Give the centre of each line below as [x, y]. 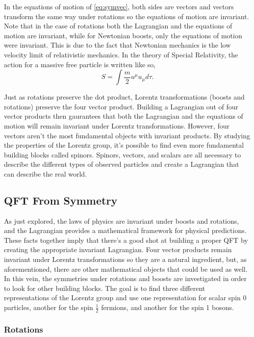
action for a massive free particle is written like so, [80, 64]
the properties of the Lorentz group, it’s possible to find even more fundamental [124, 145]
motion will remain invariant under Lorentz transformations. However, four [117, 125]
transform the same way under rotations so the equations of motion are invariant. [127, 16]
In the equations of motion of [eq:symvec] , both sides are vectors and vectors [119, 6]
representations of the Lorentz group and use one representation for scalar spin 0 [125, 298]
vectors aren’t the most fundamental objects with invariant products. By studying [127, 135]
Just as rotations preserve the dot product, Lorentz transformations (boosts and [124, 97]
